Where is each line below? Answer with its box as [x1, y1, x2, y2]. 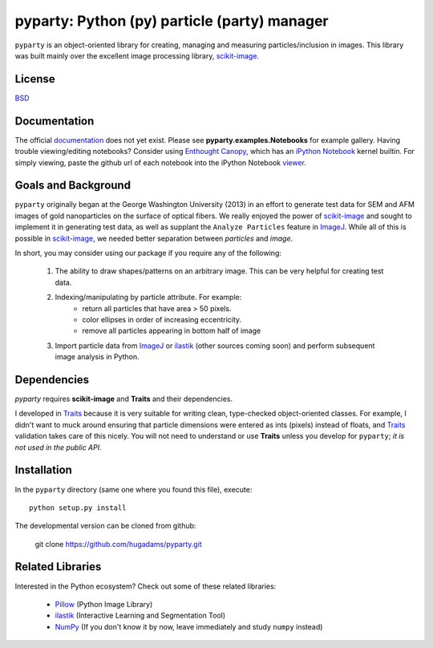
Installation [14, 464, 72, 477]
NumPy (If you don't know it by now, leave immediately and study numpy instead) [55, 622, 323, 631]
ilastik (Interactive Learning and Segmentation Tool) [55, 610, 226, 621]
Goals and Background [14, 179, 132, 192]
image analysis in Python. [55, 352, 140, 362]
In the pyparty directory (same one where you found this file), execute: [14, 484, 253, 494]
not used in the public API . [14, 442, 102, 452]
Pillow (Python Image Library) [55, 599, 153, 609]
